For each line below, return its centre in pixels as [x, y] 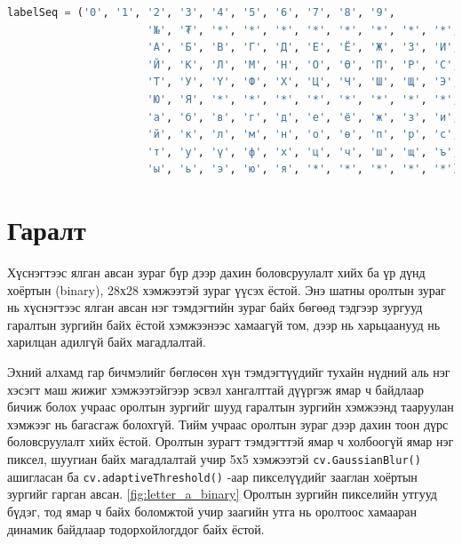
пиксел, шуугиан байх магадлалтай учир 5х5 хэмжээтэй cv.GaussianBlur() [214, 459]
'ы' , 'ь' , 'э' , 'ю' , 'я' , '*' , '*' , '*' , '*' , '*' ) [303, 169]
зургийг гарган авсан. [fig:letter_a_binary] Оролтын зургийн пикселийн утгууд [222, 494]
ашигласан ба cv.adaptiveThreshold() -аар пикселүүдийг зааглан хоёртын [212, 476]
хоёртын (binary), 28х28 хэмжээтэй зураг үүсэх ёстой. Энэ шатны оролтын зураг [227, 289]
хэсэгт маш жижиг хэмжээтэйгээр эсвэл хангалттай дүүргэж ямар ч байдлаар [215, 389]
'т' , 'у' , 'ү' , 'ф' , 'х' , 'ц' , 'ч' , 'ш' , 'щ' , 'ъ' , [303, 152]
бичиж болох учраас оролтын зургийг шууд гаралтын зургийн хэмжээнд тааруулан [231, 407]
